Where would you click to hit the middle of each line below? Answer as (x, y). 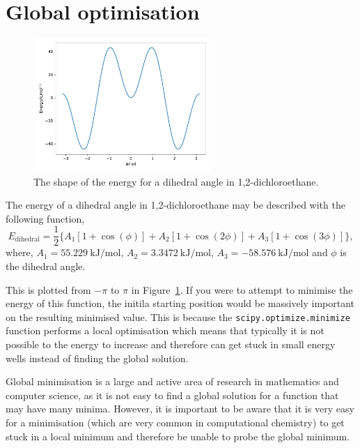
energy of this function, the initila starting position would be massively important (180, 303)
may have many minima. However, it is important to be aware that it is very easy (180, 409)
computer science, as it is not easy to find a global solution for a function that (172, 395)
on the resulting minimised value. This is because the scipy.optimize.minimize (178, 316)
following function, (45, 218)
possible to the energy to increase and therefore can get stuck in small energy (171, 344)
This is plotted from (48, 289)
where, (19, 252)
